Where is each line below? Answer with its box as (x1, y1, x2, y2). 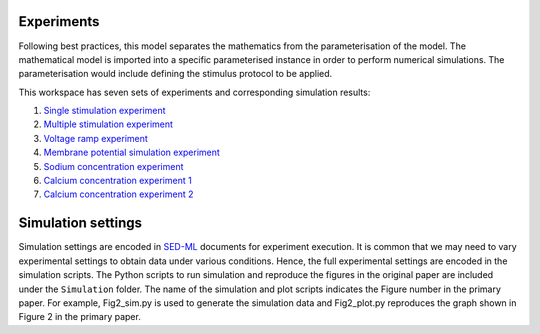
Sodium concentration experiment (43, 160, 184, 172)
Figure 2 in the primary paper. (18, 311, 142, 323)
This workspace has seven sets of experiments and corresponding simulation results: (18, 86, 371, 98)
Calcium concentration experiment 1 (43, 175, 192, 187)
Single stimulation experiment (43, 105, 166, 117)
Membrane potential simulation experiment (43, 146, 220, 159)
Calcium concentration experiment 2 (43, 188, 194, 200)
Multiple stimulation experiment (43, 118, 174, 130)
